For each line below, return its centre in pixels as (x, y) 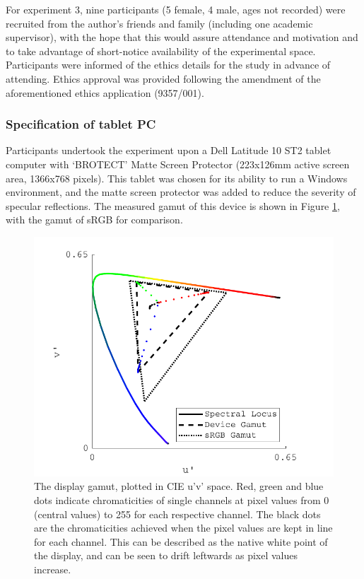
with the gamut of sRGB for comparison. (94, 220)
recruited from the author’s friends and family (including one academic (159, 23)
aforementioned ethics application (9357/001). (105, 92)
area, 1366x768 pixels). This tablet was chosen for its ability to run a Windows (177, 178)
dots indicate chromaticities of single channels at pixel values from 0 (182, 499)
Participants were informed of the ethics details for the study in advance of (168, 65)
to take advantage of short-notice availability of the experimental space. (161, 51)
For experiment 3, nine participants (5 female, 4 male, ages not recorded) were (176, 9)
